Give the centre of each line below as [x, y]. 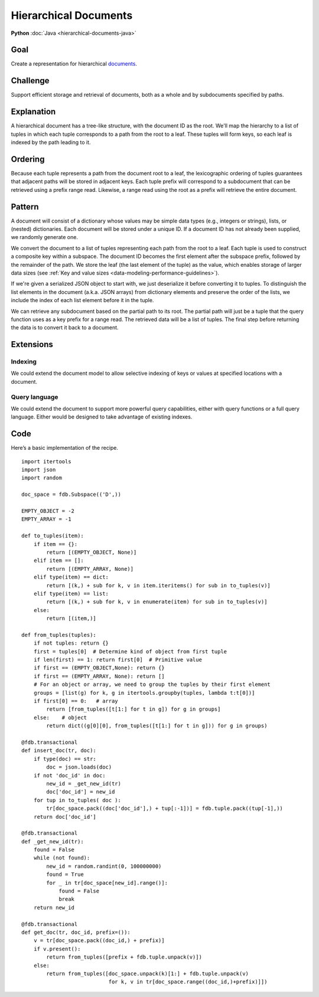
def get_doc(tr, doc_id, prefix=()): [76, 932]
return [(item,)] [71, 619]
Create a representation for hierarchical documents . [74, 64]
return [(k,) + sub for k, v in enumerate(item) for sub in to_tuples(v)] [157, 602]
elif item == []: [58, 560]
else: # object [60, 717]
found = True [65, 875]
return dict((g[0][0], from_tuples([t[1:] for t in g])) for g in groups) [157, 726]
